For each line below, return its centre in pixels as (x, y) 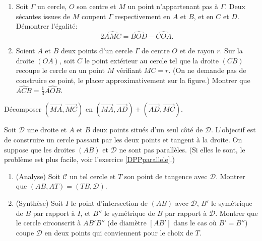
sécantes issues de (43, 16)
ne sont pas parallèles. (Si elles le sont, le (182, 149)
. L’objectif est (234, 130)
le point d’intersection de (109, 203)
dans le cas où (195, 223)
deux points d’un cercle (97, 50)
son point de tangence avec (166, 176)
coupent (94, 16)
